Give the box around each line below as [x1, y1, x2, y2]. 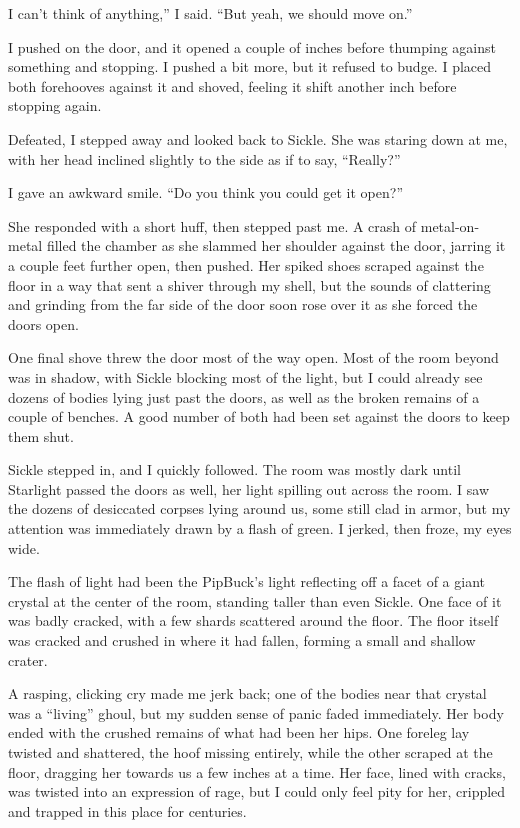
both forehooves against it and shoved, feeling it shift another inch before [8, 75, 457, 96]
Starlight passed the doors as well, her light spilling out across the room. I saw [8, 478, 490, 499]
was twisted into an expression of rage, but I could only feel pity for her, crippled [8, 781, 506, 802]
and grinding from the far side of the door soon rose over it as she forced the [8, 294, 478, 315]
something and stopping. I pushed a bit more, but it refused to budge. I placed [8, 56, 492, 77]
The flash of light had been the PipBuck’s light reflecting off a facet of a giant [8, 571, 485, 592]
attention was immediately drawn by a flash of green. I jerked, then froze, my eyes [8, 518, 512, 539]
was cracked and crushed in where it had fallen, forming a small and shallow [8, 630, 476, 651]
